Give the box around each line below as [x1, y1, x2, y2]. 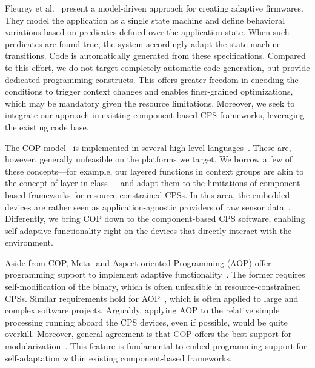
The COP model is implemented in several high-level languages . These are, [5, 141, 291, 153]
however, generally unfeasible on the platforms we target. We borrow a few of [5, 153, 293, 166]
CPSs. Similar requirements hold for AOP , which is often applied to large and [5, 292, 299, 304]
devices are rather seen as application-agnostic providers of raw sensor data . [5, 200, 291, 213]
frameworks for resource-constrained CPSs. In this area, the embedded [28, 188, 290, 201]
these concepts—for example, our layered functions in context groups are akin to [5, 164, 304, 177]
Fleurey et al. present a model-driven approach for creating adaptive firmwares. [5, 2, 304, 14]
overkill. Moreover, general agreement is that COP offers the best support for [5, 327, 292, 340]
